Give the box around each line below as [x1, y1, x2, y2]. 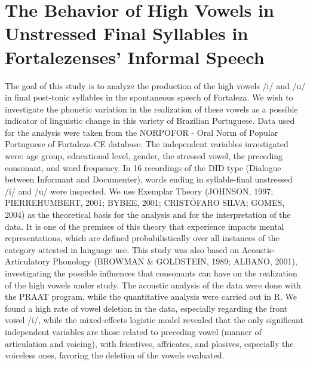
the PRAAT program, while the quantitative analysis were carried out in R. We [5, 290, 297, 303]
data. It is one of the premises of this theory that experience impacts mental [5, 220, 284, 232]
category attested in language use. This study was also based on [5, 243, 240, 255]
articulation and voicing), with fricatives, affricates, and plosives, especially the [5, 337, 294, 349]
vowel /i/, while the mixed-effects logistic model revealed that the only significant [5, 314, 303, 326]
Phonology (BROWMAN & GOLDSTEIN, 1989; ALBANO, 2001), [53, 255, 297, 267]
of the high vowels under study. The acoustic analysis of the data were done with [5, 278, 301, 291]
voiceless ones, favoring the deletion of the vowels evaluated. [5, 349, 225, 361]
